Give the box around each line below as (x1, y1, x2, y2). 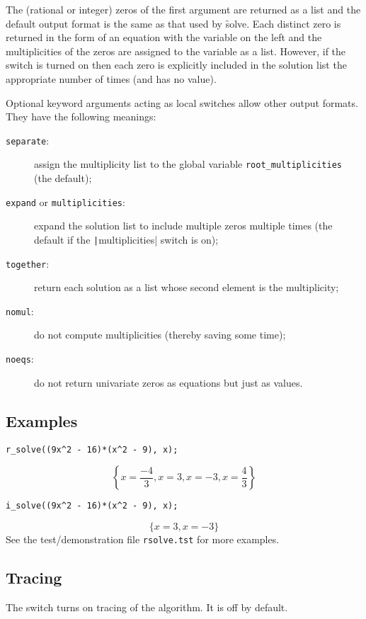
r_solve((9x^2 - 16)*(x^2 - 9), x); (6, 444, 178, 455)
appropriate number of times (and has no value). (6, 71, 217, 86)
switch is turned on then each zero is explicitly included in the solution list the (6, 57, 347, 72)
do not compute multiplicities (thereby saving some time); (34, 327, 286, 342)
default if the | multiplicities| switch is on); (34, 232, 219, 246)
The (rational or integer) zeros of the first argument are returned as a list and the (6, 2, 361, 16)
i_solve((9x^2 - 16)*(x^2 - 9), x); (6, 501, 178, 511)
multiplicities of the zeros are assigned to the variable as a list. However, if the (6, 43, 346, 58)
